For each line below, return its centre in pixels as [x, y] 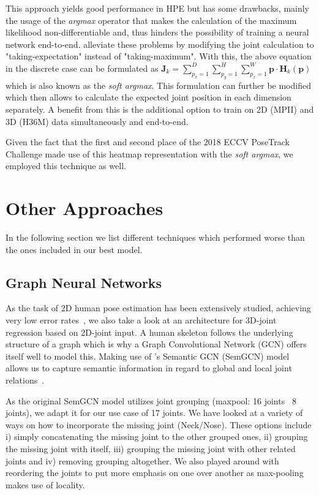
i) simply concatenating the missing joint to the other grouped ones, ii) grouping [157, 436]
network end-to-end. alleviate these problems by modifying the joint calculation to [160, 44]
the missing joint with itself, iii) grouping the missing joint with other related [151, 448]
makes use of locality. [45, 484]
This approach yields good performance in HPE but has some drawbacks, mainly [158, 8]
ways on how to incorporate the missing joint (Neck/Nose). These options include [159, 424]
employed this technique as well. [66, 166]
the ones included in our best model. [74, 249]
